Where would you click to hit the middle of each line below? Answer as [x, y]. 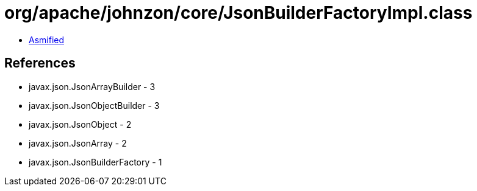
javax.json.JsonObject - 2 [80, 124]
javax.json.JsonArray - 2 [78, 143]
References [40, 63]
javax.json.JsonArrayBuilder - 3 [92, 86]
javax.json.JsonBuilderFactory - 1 [95, 162]
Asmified [47, 40]
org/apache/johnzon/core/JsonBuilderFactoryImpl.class [238, 13]
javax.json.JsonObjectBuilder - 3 [94, 105]
